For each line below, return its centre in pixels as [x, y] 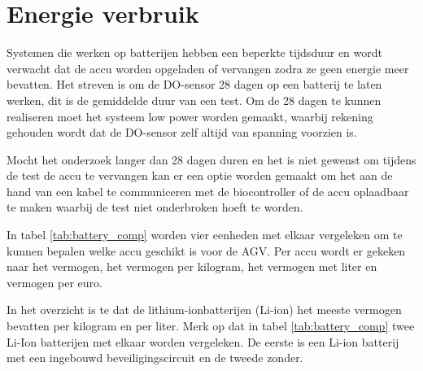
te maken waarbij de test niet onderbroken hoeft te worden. [155, 207]
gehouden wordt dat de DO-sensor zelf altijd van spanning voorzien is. [182, 132]
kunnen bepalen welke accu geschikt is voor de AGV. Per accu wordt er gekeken [206, 250]
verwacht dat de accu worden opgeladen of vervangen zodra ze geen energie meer [208, 68]
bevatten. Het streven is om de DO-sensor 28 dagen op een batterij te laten [194, 84]
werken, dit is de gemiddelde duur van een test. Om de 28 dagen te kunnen [194, 100]
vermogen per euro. [55, 282]
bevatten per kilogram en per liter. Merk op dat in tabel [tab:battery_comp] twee [211, 326]
